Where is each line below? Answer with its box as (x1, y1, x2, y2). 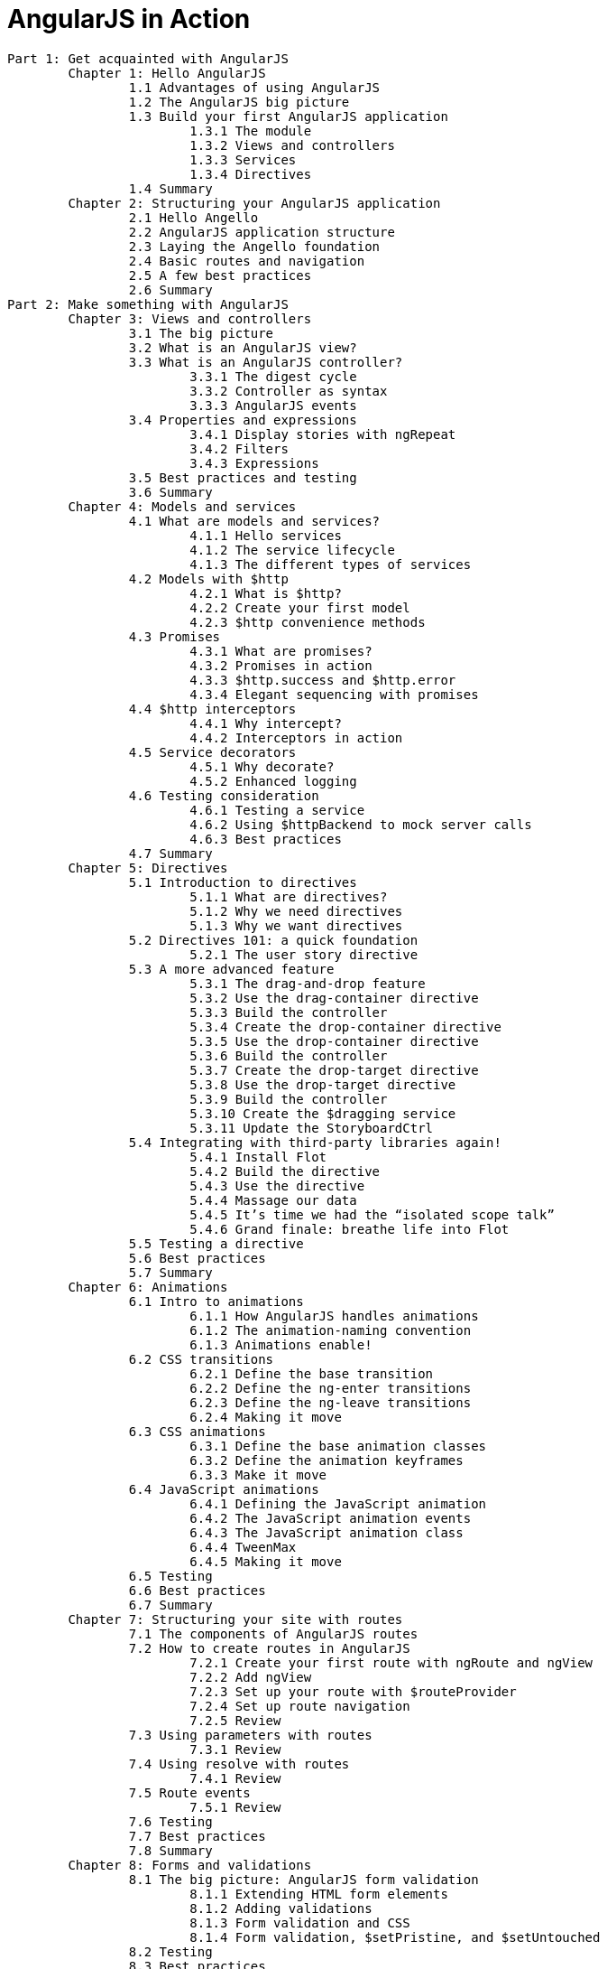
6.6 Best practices (128, 1582, 266, 1598)
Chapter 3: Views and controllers (68, 311, 312, 326)
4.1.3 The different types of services (189, 556, 472, 572)
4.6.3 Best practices (189, 831, 342, 846)
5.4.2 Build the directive (189, 1163, 381, 1179)
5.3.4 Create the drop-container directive (189, 1019, 501, 1034)
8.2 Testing (128, 1944, 213, 1959)
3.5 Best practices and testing (128, 470, 357, 485)
